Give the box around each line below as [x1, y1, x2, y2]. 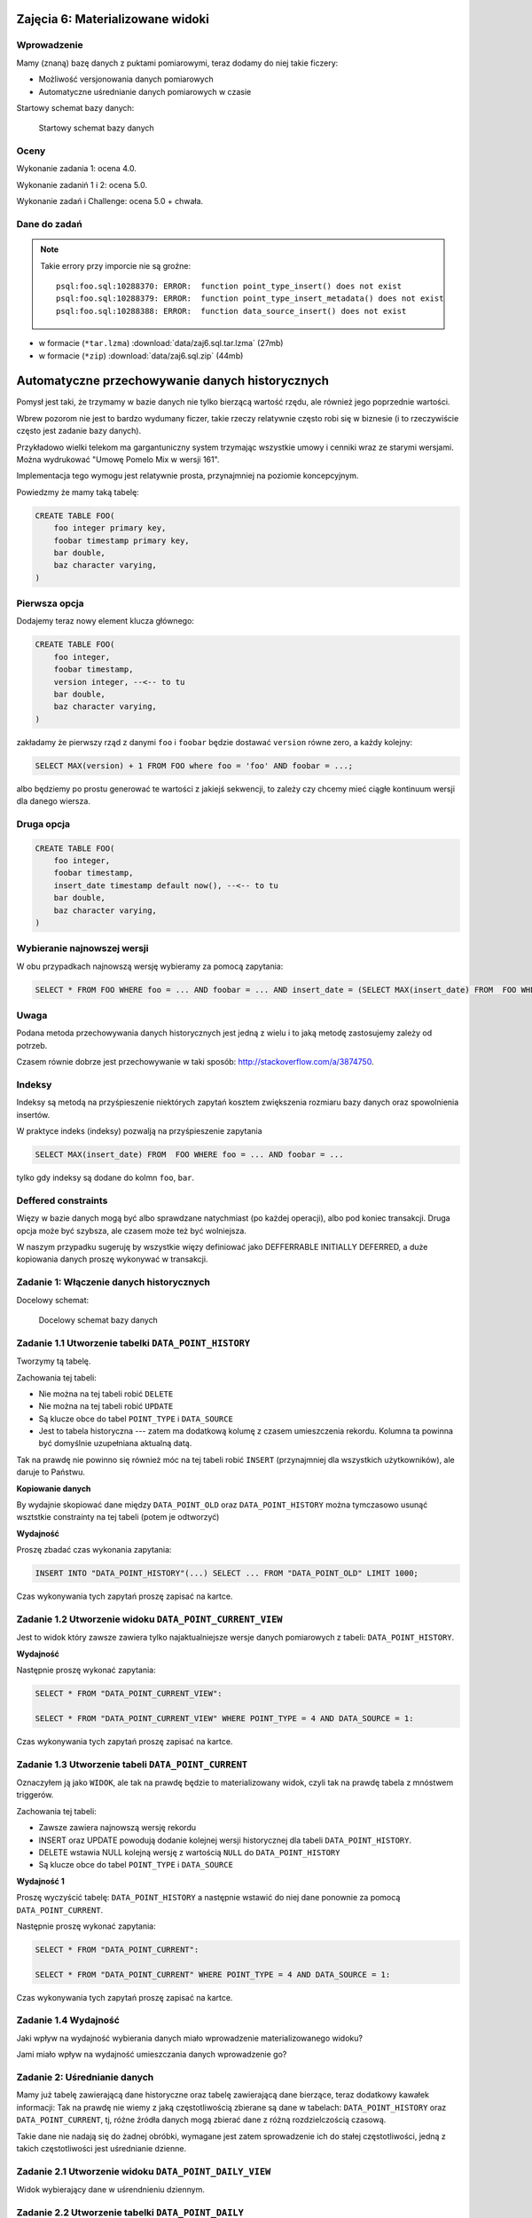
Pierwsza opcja [16, 597, 84, 610]
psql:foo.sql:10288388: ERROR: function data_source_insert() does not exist [56, 306, 407, 316]
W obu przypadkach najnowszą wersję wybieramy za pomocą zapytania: [16, 961, 284, 971]
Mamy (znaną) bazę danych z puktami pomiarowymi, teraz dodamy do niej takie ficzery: [16, 58, 339, 68]
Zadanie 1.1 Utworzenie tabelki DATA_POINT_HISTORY [16, 1336, 251, 1349]
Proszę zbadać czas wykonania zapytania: [16, 1545, 172, 1555]
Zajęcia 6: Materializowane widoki [16, 12, 210, 27]
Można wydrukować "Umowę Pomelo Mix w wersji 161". [16, 454, 220, 465]
